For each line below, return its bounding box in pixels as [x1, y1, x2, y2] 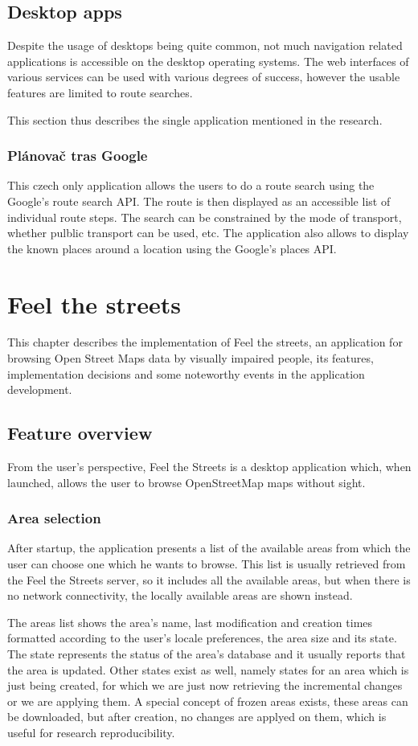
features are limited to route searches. [7, 84, 193, 100]
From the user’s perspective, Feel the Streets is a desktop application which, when [7, 458, 412, 475]
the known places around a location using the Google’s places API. [7, 240, 337, 256]
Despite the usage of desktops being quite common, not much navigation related [7, 37, 403, 54]
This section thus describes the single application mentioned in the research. [7, 111, 383, 128]
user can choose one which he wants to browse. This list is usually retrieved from [7, 555, 406, 572]
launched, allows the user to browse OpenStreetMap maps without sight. [7, 473, 366, 490]
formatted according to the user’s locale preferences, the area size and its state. [7, 629, 397, 646]
